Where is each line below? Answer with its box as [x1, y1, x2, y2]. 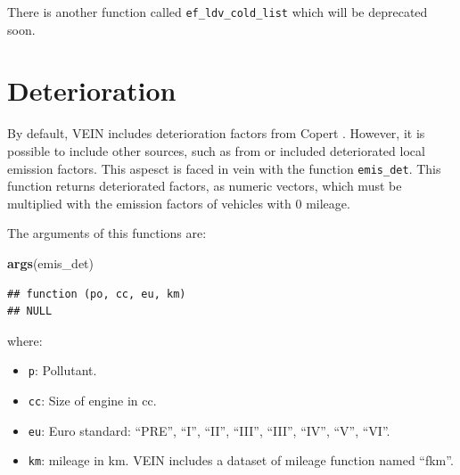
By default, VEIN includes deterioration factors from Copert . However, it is [7, 124, 425, 143]
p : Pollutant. [28, 361, 97, 380]
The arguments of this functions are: [7, 224, 207, 242]
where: [7, 331, 43, 349]
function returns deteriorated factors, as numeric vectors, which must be [7, 176, 402, 195]
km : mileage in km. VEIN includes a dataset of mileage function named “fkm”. [28, 451, 454, 470]
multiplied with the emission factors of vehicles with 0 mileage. [7, 193, 350, 212]
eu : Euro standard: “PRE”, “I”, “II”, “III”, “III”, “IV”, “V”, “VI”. [28, 421, 390, 439]
